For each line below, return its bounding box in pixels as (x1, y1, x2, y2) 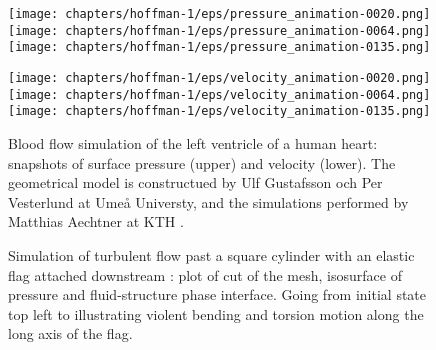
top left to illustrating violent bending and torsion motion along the (8, 303, 424, 324)
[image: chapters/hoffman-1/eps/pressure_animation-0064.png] (8, 23, 431, 38)
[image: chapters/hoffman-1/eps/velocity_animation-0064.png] (8, 87, 431, 102)
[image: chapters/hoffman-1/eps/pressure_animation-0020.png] (8, 7, 431, 21)
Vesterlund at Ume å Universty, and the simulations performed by (8, 191, 409, 212)
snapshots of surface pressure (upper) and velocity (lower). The (8, 152, 396, 173)
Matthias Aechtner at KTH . (8, 211, 184, 232)
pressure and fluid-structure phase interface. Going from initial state (8, 284, 427, 305)
